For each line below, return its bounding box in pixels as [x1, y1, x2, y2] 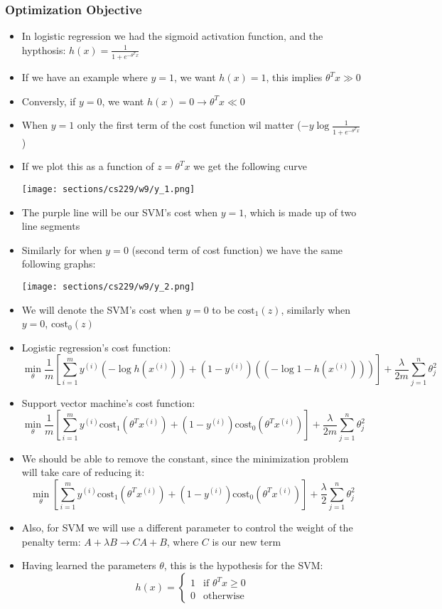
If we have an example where [21, 70, 148, 85]
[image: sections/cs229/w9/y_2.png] [21, 282, 195, 292]
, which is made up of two [244, 204, 357, 219]
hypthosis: [21, 42, 66, 57]
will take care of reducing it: [21, 465, 145, 480]
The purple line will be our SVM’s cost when [21, 204, 217, 219]
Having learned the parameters [21, 558, 156, 573]
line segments [21, 218, 80, 233]
